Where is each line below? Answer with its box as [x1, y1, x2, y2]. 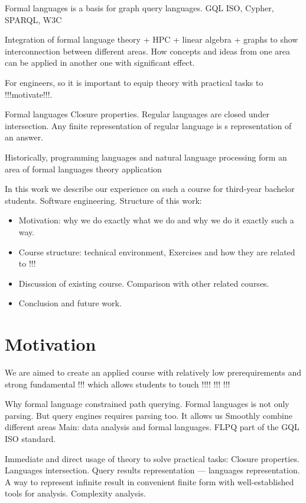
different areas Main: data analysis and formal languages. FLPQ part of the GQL [5, 421, 300, 433]
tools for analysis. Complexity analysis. [5, 487, 146, 499]
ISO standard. [5, 432, 56, 444]
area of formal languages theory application [5, 162, 162, 175]
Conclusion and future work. [18, 297, 122, 309]
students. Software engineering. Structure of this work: [5, 194, 202, 206]
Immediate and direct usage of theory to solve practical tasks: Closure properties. [5, 452, 300, 464]
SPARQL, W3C [5, 13, 62, 25]
